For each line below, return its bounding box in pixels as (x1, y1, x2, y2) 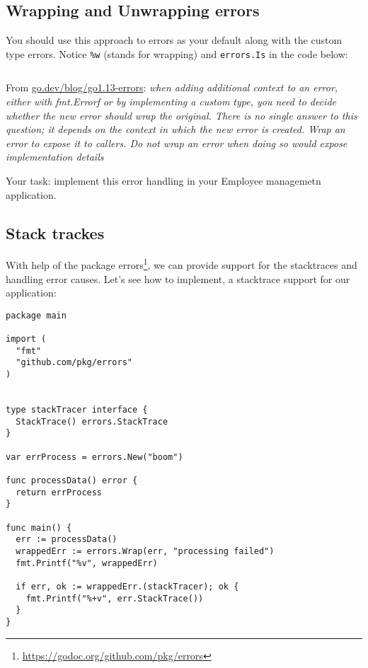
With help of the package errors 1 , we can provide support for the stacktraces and (6, 255, 357, 272)
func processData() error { (6, 476, 138, 486)
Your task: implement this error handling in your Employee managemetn (6, 173, 321, 188)
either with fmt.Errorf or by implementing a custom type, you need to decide (6, 94, 337, 109)
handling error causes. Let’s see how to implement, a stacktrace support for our (6, 271, 350, 286)
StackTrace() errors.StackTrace (16, 416, 168, 427)
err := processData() (16, 534, 117, 545)
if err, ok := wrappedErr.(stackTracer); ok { (16, 581, 239, 592)
